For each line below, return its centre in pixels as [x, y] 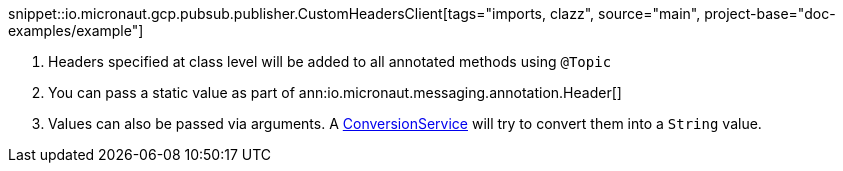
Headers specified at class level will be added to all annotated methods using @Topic [330, 61]
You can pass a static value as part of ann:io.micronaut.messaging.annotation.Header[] [335, 92]
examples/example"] [76, 30]
